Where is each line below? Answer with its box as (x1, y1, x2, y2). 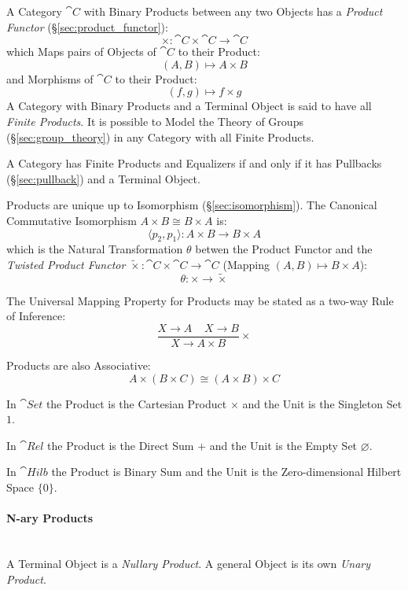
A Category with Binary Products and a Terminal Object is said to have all (6, 98, 372, 114)
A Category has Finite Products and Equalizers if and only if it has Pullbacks (6, 155, 382, 171)
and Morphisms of (6, 70, 94, 87)
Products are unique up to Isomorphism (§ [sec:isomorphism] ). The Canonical (6, 197, 377, 213)
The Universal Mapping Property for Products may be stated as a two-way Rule (6, 292, 394, 308)
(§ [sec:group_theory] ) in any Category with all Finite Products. (6, 128, 314, 145)
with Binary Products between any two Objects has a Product (83, 3, 383, 19)
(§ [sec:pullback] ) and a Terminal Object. (6, 170, 200, 186)
